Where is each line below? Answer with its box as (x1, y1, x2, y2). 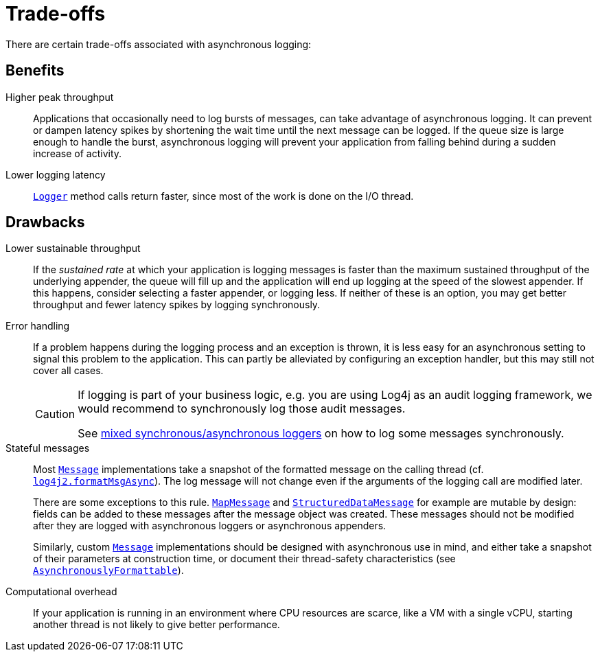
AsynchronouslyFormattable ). (33, 564, 184, 577)
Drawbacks (5, 214, 85, 231)
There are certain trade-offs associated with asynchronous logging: (5, 38, 312, 50)
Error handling (5, 320, 70, 332)
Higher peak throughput (5, 91, 114, 103)
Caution (35, 407, 76, 422)
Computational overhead (5, 586, 117, 598)
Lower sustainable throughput (5, 242, 141, 255)
